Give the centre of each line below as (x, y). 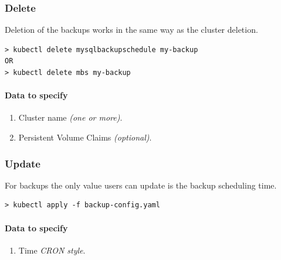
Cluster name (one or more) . (70, 117)
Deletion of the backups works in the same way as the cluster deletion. (131, 30)
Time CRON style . (52, 250)
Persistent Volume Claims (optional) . (85, 137)
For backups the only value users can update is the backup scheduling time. (141, 185)
